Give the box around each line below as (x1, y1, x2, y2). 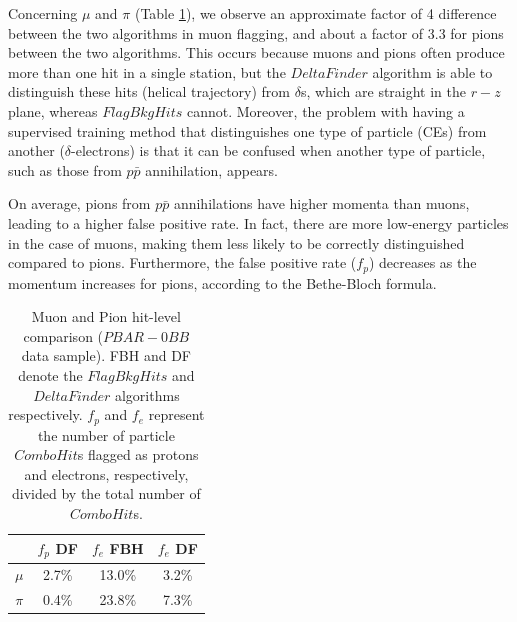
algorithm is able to (372, 61, 493, 82)
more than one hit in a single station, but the (8, 61, 286, 82)
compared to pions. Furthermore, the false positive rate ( (8, 252, 357, 273)
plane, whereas (8, 100, 98, 121)
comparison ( (23, 325, 104, 346)
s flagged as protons (77, 444, 199, 465)
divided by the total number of (12, 483, 201, 504)
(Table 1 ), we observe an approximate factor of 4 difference (134, 3, 497, 23)
